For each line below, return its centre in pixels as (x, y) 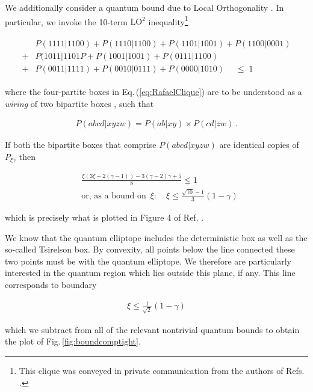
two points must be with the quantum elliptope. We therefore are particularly (148, 261)
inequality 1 (168, 20)
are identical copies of (259, 145)
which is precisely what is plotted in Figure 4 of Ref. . (104, 217)
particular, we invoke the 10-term (66, 21)
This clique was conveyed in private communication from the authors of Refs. (162, 371)
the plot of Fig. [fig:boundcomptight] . (73, 341)
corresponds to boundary (51, 284)
